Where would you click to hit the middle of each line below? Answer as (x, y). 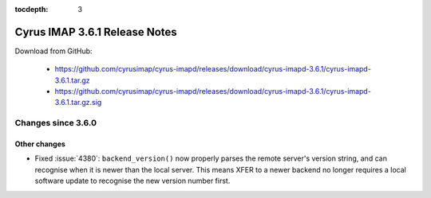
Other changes (40, 144)
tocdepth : (32, 9)
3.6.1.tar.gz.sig (78, 103)
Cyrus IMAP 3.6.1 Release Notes (96, 32)
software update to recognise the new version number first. (132, 181)
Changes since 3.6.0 (56, 123)
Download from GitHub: (53, 51)
